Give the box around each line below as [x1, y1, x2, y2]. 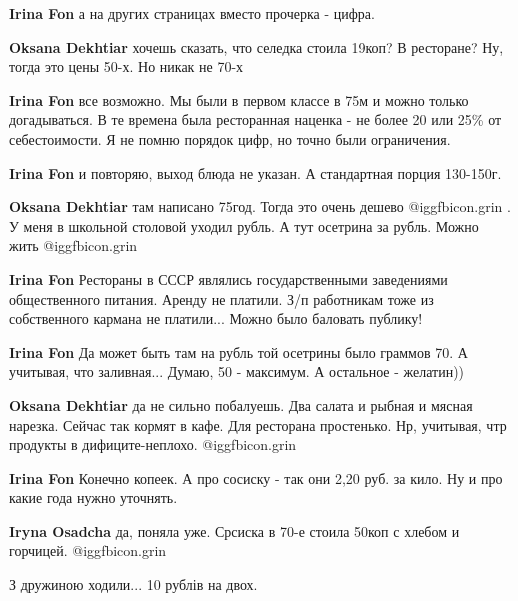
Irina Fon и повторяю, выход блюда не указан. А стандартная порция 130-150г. [9, 162, 502, 183]
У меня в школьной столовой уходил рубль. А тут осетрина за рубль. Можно [9, 215, 479, 236]
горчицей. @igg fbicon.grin [9, 540, 167, 561]
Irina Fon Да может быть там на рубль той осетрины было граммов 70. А [9, 341, 468, 362]
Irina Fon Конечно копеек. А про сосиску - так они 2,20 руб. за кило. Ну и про [9, 467, 503, 488]
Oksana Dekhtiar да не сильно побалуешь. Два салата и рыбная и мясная [9, 394, 473, 415]
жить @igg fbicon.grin [9, 235, 138, 256]
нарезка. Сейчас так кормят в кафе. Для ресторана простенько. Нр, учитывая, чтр [9, 414, 507, 435]
